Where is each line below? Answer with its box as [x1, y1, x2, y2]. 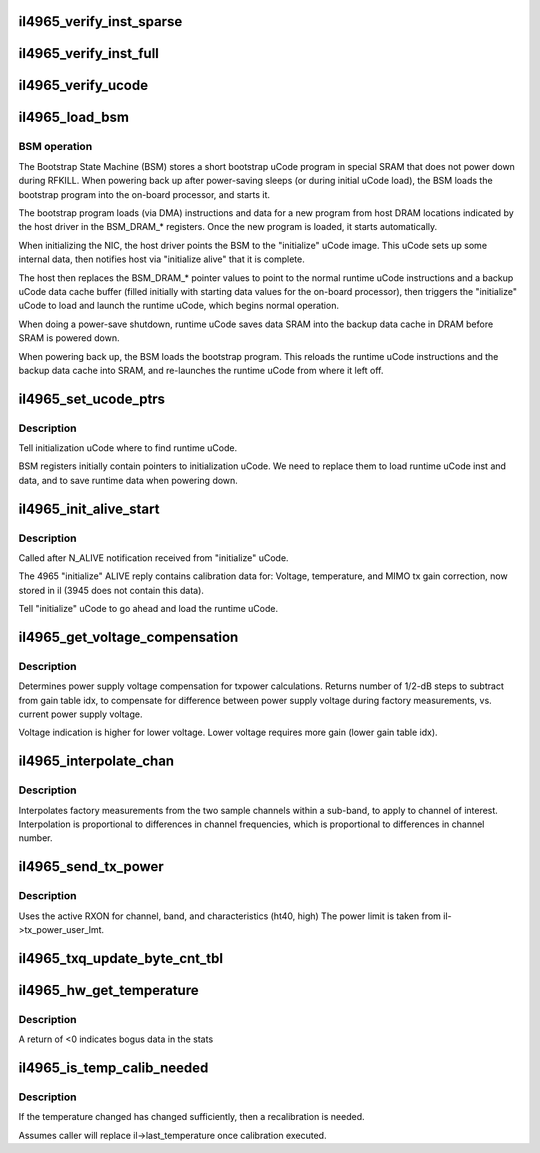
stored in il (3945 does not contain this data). [18, 584, 205, 596]
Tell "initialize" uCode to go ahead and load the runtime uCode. [18, 603, 279, 615]
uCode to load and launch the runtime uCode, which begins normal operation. [18, 300, 340, 312]
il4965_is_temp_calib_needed [18, 1059, 209, 1076]
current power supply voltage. [18, 708, 143, 720]
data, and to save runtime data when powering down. [18, 474, 239, 486]
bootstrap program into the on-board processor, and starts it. [18, 188, 270, 200]
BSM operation [18, 140, 93, 154]
